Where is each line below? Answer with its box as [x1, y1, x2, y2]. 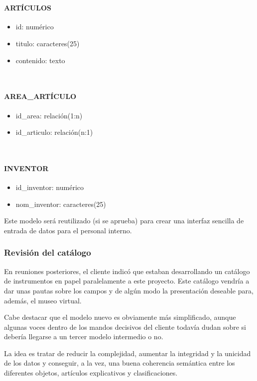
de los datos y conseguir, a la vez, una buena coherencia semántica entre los [4, 358, 235, 368]
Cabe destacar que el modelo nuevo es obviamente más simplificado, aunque [4, 312, 236, 322]
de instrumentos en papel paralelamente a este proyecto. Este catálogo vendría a [4, 276, 250, 286]
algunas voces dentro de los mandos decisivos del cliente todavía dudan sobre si [4, 321, 246, 332]
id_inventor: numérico [15, 182, 84, 192]
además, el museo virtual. [4, 295, 82, 305]
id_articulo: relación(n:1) [15, 127, 93, 137]
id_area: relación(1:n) [15, 110, 83, 120]
